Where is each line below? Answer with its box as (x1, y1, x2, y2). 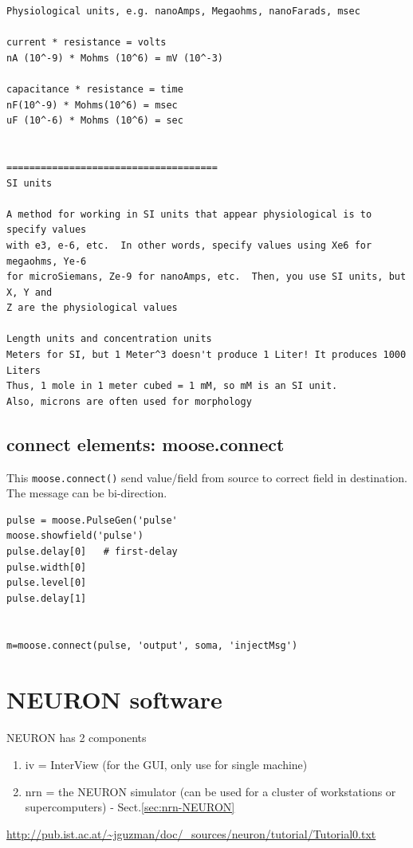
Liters (6, 364, 41, 376)
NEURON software (6, 683, 222, 716)
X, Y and (6, 286, 53, 298)
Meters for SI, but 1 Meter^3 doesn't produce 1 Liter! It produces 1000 (6, 349, 407, 361)
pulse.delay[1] (6, 592, 87, 604)
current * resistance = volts (6, 37, 167, 49)
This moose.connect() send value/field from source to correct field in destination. (6, 469, 407, 485)
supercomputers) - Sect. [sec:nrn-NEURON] (25, 799, 235, 815)
